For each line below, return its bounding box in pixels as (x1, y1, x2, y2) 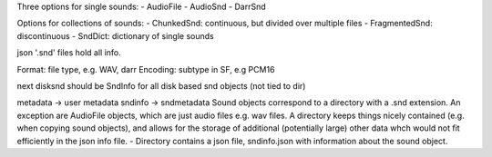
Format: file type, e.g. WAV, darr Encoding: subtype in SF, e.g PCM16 (16, 64, 275, 74)
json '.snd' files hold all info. (16, 47, 122, 58)
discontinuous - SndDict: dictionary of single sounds (16, 30, 214, 41)
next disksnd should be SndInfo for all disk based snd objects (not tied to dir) (16, 80, 306, 91)
